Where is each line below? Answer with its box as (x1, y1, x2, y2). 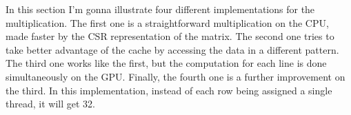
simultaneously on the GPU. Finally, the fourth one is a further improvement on (6, 69, 345, 83)
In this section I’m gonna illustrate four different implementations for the (6, 2, 315, 16)
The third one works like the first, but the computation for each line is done (6, 56, 327, 70)
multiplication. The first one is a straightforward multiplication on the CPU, (6, 15, 329, 30)
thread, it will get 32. (6, 96, 95, 111)
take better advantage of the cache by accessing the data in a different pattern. (6, 42, 339, 56)
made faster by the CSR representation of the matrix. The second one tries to (6, 29, 334, 43)
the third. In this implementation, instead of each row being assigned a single (6, 83, 332, 97)
